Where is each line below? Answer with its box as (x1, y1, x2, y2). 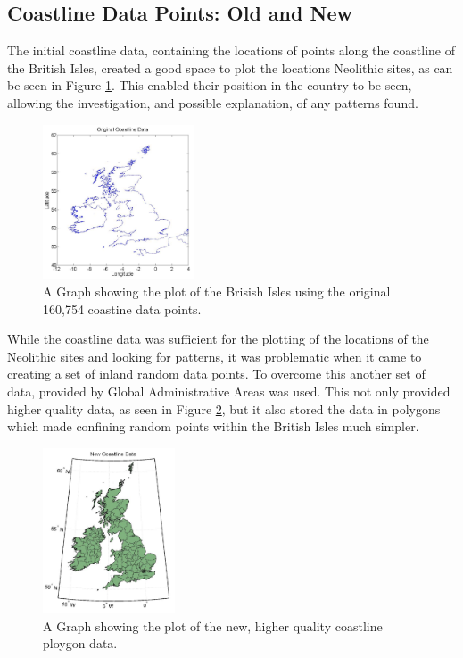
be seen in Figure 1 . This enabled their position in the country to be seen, (7, 76, 412, 95)
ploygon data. (43, 634, 118, 653)
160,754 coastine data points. (43, 299, 202, 318)
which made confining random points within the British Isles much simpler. (7, 417, 419, 436)
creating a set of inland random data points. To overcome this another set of (7, 364, 426, 383)
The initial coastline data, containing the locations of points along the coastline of (7, 41, 455, 60)
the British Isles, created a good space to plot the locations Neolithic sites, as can (7, 58, 453, 77)
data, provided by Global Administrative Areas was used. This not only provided (7, 381, 451, 400)
